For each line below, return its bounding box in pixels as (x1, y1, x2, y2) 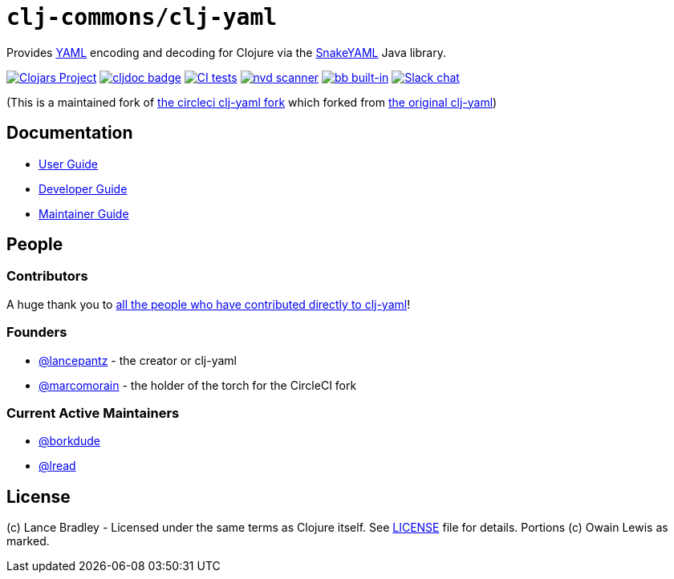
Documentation (6, 123, 133, 144)
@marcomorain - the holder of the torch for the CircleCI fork (39, 378, 357, 392)
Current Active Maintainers (6, 404, 180, 421)
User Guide (39, 156, 99, 171)
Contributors (6, 268, 88, 285)
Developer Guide (39, 181, 128, 196)
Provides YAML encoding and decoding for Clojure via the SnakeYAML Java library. (6, 45, 446, 59)
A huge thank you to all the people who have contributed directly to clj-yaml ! (6, 297, 411, 311)
